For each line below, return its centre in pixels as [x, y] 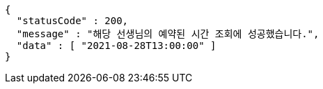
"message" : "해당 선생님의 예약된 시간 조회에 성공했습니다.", [168, 34]
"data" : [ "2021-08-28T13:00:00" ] [116, 46]
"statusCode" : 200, [72, 21]
